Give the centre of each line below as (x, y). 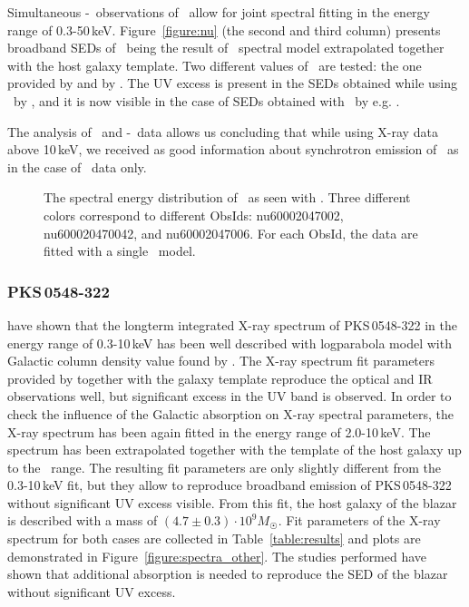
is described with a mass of (83, 520)
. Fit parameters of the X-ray (359, 520)
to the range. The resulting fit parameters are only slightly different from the (225, 467)
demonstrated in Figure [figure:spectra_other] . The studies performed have (217, 556)
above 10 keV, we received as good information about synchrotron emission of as (233, 149)
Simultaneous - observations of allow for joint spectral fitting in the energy (219, 12)
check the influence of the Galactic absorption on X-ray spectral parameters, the (231, 413)
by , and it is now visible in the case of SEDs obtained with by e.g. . (206, 100)
